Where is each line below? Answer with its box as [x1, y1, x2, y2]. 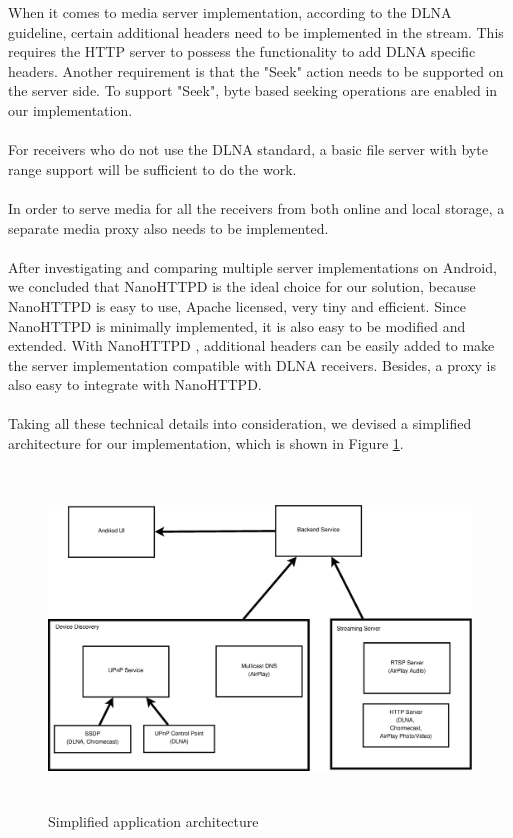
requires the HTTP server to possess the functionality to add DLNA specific [8, 41, 476, 62]
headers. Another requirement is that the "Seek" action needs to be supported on [8, 60, 504, 81]
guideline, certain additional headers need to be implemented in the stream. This [8, 21, 504, 42]
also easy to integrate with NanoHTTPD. [8, 374, 262, 395]
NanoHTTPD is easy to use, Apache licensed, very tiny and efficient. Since [8, 295, 467, 316]
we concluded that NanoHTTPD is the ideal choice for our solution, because [8, 276, 476, 297]
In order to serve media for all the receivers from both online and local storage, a [8, 197, 505, 218]
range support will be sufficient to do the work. [8, 158, 297, 179]
